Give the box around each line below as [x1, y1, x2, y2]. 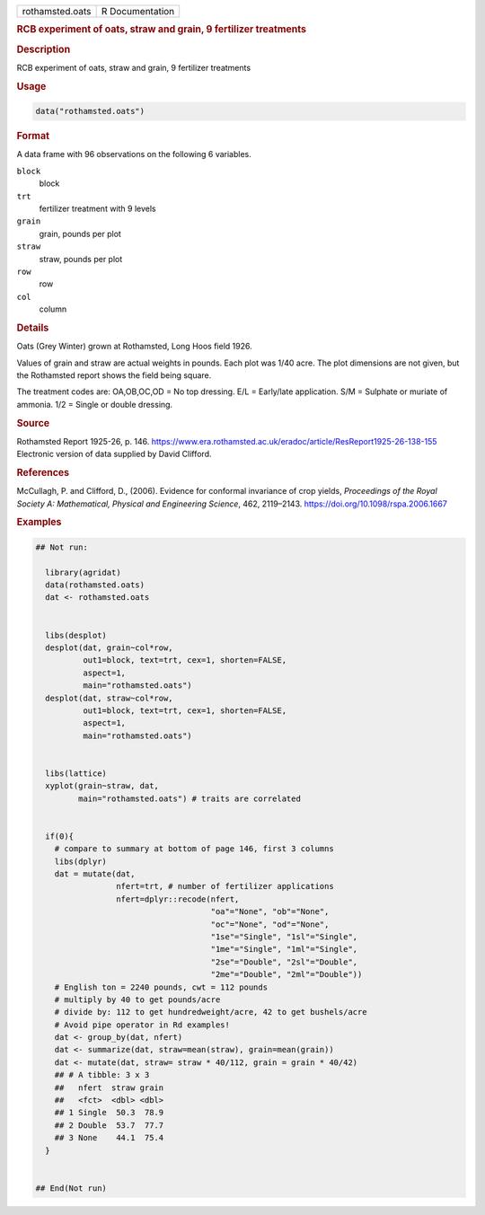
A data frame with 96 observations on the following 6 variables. [16, 149, 251, 160]
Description [16, 43, 71, 56]
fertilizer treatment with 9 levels [39, 203, 156, 214]
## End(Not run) [35, 1183, 108, 1193]
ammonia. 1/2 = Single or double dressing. [16, 399, 173, 409]
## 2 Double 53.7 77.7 [54, 1120, 164, 1131]
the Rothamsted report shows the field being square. [16, 369, 212, 381]
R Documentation [101, 5, 175, 17]
